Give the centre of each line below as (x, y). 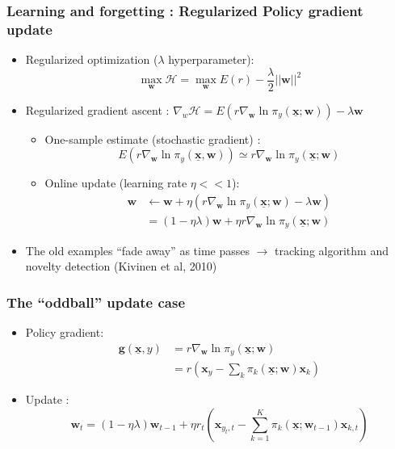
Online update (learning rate (116, 183)
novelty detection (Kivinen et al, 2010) (121, 266)
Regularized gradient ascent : (97, 109)
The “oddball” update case (96, 302)
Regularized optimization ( (92, 59)
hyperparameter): (211, 59)
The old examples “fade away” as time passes (137, 250)
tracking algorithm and (332, 250)
